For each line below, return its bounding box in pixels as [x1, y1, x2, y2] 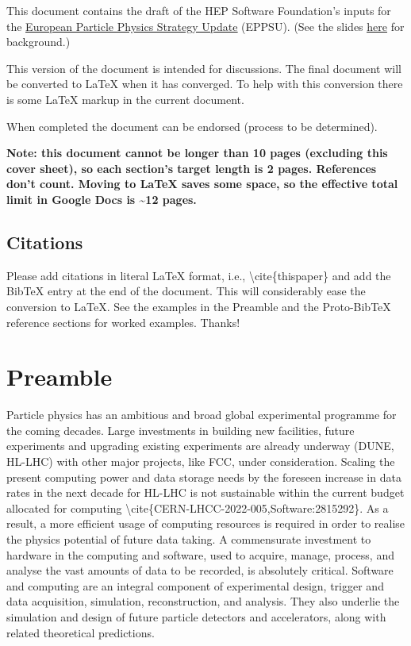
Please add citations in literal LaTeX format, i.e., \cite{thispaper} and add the [6, 267, 391, 283]
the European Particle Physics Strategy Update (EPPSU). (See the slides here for [6, 17, 405, 34]
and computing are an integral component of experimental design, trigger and [6, 577, 384, 594]
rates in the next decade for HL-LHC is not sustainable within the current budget [6, 484, 405, 501]
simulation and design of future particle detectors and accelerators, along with [6, 608, 386, 625]
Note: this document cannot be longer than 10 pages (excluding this [6, 144, 388, 161]
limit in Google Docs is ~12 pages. [6, 190, 197, 207]
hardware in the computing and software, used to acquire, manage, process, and [6, 546, 394, 563]
